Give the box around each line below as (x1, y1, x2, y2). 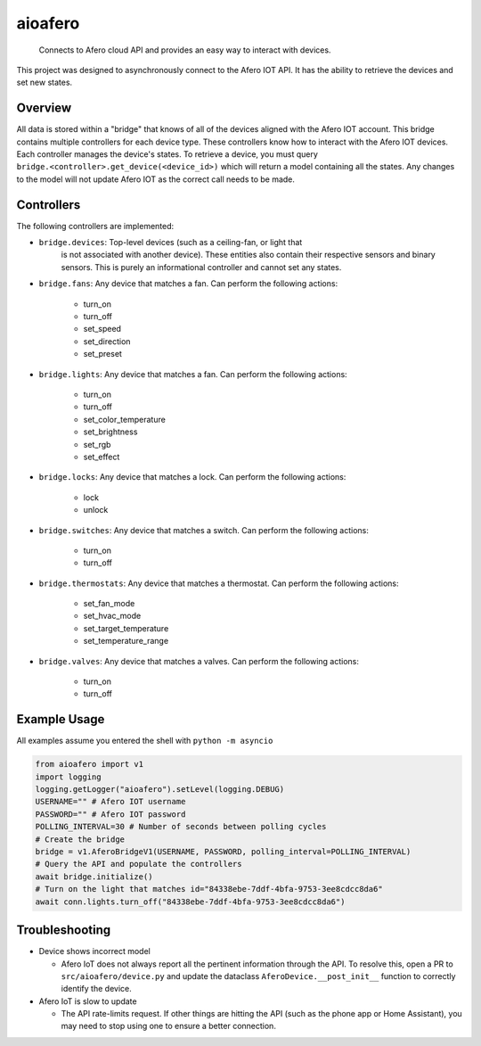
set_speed (83, 324, 122, 334)
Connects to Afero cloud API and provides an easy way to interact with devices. (38, 45, 331, 55)
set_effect (83, 451, 120, 462)
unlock (83, 505, 109, 515)
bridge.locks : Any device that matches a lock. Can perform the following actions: (38, 472, 346, 482)
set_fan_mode (83, 598, 135, 609)
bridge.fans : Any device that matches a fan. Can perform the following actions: (38, 278, 338, 289)
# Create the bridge (35, 834, 125, 844)
